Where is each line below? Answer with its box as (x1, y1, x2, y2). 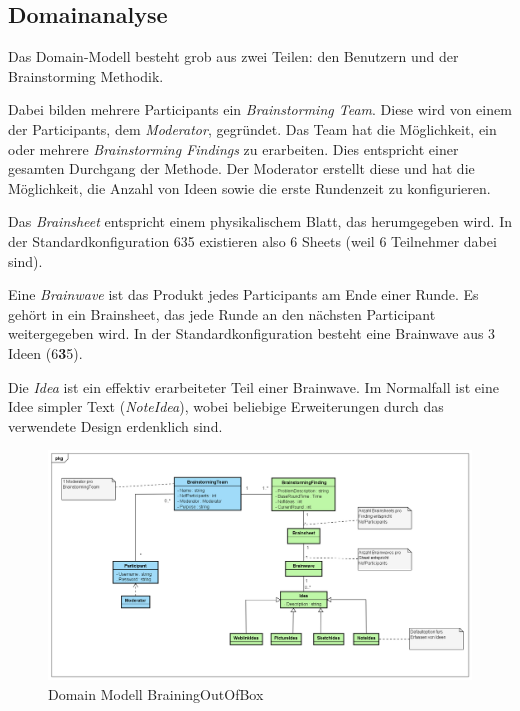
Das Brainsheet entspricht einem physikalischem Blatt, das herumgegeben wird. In (8, 211, 512, 232)
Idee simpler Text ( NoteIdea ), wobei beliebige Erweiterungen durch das (8, 396, 444, 417)
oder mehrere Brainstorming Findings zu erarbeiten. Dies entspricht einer (8, 138, 459, 159)
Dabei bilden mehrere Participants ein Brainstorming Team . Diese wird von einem (8, 99, 512, 120)
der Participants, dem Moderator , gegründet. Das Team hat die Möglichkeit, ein (8, 118, 497, 139)
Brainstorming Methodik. (8, 65, 164, 86)
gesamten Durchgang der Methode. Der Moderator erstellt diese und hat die (8, 158, 475, 179)
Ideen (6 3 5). (8, 342, 83, 363)
